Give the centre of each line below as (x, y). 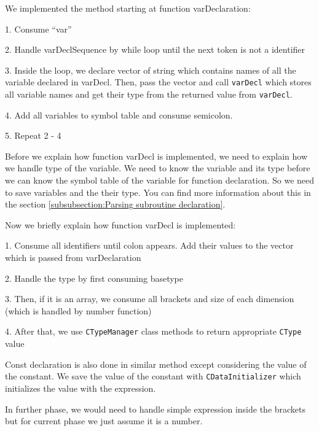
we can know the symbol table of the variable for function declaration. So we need (160, 180)
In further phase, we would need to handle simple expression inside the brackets (156, 409)
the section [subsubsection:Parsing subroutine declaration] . (115, 204)
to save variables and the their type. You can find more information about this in (158, 192)
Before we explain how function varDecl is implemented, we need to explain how (156, 156)
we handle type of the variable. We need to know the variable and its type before (158, 168)
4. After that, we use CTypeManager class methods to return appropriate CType (153, 331)
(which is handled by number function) (78, 310)
